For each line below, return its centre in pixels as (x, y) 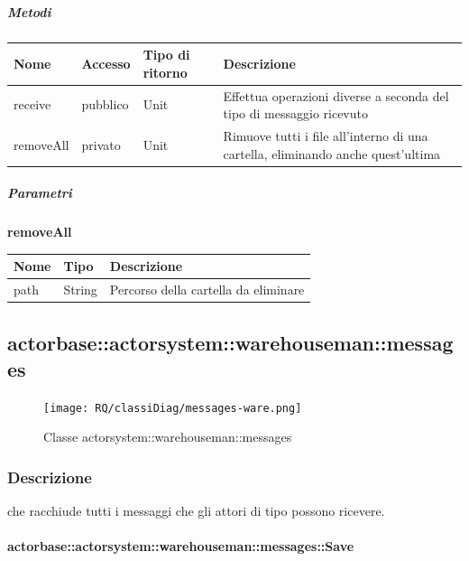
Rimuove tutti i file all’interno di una (326, 135)
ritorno (165, 72)
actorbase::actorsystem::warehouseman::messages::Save (181, 546)
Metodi (29, 11)
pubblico (105, 104)
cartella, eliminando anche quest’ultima (332, 153)
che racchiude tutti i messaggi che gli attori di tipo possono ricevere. (196, 511)
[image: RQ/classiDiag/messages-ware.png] (173, 408)
